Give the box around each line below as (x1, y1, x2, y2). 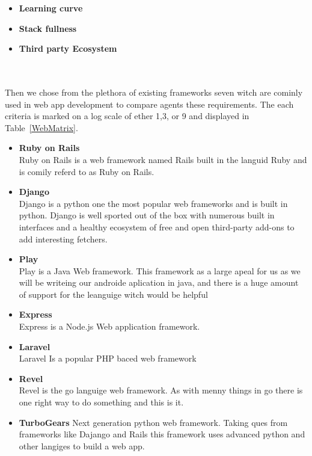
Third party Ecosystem (19, 42, 117, 55)
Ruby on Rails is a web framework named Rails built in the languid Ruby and (19, 153, 307, 165)
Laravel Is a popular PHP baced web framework (19, 352, 197, 365)
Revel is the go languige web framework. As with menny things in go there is (19, 384, 303, 396)
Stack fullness (19, 22, 77, 34)
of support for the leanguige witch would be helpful (19, 288, 208, 300)
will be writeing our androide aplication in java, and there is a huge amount (19, 276, 299, 289)
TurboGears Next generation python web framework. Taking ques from (19, 416, 288, 428)
